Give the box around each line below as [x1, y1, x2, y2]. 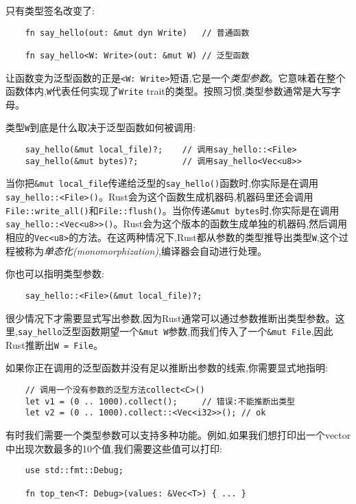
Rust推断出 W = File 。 [5, 337, 103, 352]
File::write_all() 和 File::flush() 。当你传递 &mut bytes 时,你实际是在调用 [5, 203, 340, 217]
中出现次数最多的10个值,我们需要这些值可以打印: [5, 441, 222, 455]
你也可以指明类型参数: [5, 266, 104, 281]
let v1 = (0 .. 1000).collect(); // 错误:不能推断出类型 [25, 396, 296, 406]
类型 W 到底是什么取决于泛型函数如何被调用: [5, 120, 196, 135]
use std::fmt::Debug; [25, 466, 123, 476]
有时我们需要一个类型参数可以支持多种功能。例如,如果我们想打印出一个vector [5, 428, 351, 442]
